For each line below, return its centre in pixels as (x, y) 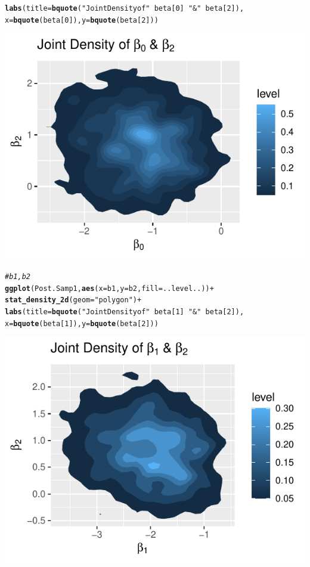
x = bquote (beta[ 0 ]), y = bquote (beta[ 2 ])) (82, 20)
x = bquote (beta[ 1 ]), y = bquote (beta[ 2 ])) (82, 323)
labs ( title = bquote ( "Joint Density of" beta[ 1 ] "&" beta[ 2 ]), (125, 312)
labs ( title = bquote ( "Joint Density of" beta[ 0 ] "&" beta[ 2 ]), (125, 8)
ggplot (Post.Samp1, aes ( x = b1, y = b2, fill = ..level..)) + (109, 288)
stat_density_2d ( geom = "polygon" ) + (73, 300)
